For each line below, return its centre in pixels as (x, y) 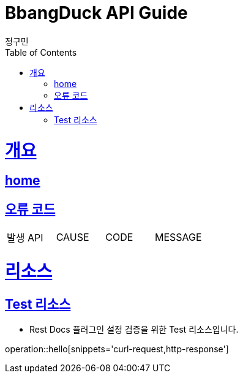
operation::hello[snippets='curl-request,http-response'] (117, 349)
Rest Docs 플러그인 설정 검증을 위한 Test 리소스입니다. (134, 330)
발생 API (25, 238)
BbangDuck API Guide (96, 13)
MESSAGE (178, 237)
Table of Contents (41, 52)
